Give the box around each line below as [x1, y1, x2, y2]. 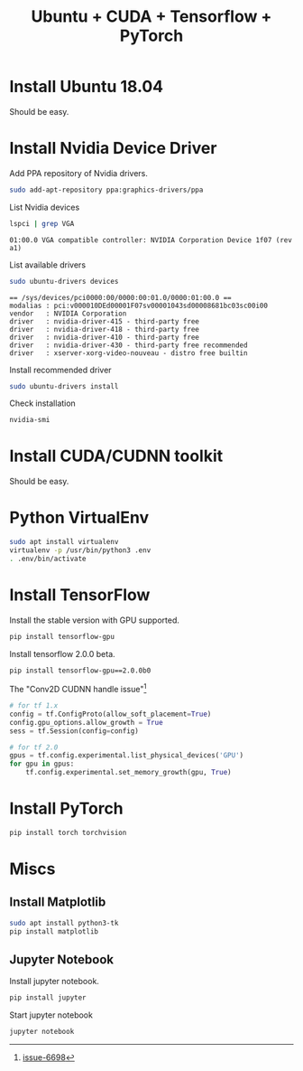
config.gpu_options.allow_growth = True [9, 718, 164, 727]
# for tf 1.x [9, 701, 59, 710]
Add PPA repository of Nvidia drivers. [9, 167, 149, 178]
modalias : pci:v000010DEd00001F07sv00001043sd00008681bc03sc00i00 [9, 301, 269, 310]
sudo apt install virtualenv [9, 538, 119, 547]
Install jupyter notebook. [9, 976, 99, 987]
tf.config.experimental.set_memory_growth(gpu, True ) [25, 768, 232, 777]
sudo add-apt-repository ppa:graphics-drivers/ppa [9, 185, 204, 194]
